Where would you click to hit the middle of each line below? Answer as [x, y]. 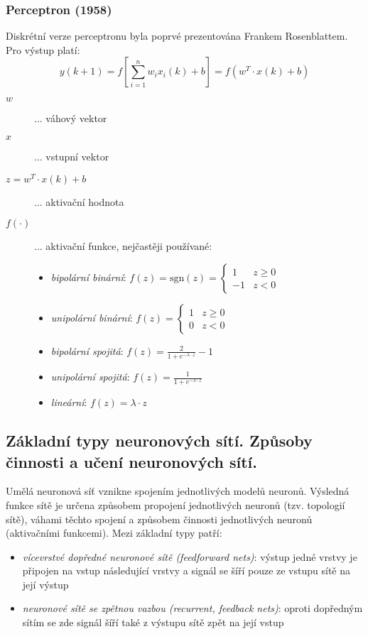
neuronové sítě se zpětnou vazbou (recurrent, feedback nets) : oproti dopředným [193, 608]
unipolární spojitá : [90, 376]
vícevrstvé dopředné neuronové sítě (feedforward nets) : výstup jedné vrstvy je [190, 556]
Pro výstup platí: [43, 49]
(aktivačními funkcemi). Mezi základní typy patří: [114, 533]
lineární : [69, 402]
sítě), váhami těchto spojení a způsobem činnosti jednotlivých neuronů [159, 519]
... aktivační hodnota [79, 201]
